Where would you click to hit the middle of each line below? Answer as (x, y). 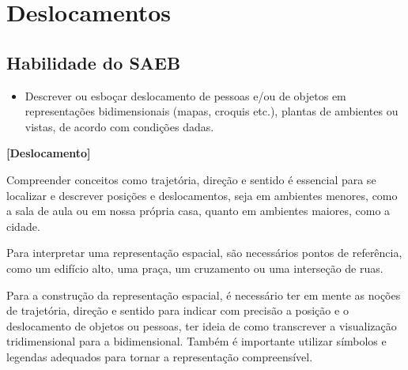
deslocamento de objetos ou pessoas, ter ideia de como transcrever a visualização (202, 325)
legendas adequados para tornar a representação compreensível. (160, 356)
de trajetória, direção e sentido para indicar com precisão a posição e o (178, 310)
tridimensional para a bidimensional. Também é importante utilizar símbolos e (196, 341)
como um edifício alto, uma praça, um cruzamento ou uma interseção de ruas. (195, 268)
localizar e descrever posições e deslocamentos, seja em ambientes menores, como (202, 195)
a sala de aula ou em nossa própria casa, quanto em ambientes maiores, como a (198, 211)
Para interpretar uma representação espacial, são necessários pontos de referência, (204, 253)
